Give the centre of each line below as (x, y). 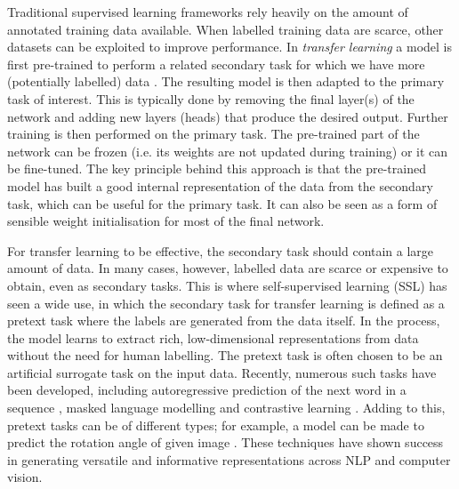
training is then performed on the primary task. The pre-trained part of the (213, 134)
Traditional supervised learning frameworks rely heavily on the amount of (208, 12)
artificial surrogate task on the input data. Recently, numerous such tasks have (222, 372)
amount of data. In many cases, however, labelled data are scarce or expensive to (228, 268)
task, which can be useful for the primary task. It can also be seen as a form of (222, 203)
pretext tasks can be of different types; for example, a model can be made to (216, 425)
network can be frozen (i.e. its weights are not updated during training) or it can (228, 151)
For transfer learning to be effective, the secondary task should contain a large (221, 250)
